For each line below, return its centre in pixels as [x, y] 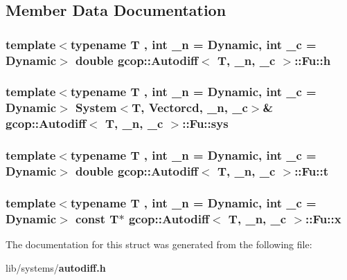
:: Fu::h [313, 60]
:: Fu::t [312, 171]
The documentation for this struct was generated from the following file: [159, 244]
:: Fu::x [323, 218]
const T [97, 218]
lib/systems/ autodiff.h [56, 267]
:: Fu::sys [205, 123]
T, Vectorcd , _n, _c [190, 108]
